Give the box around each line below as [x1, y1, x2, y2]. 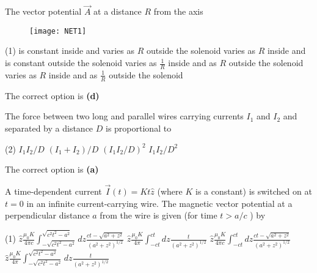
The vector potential [5, 5, 82, 18]
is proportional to [106, 121, 172, 134]
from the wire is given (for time [100, 209, 217, 222]
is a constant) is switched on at [195, 184, 312, 197]
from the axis [153, 5, 203, 18]
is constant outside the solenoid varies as [5, 56, 157, 69]
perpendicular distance [5, 209, 90, 222]
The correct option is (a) [5, 163, 99, 176]
